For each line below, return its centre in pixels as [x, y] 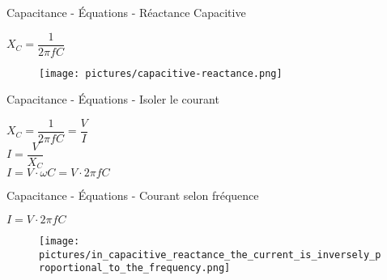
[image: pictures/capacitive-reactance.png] [161, 73]
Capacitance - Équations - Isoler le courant [113, 99]
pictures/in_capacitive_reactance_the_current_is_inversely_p [210, 255]
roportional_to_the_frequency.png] [135, 268]
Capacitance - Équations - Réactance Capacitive [126, 12]
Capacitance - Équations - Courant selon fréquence [133, 195]
